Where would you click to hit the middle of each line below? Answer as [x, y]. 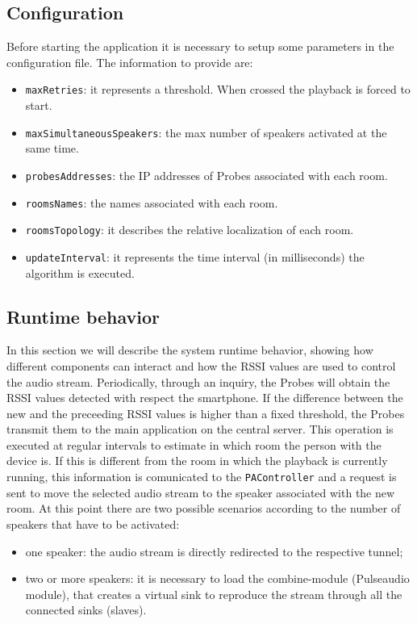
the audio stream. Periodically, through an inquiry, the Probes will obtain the [198, 381]
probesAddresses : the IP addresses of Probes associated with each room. [206, 175]
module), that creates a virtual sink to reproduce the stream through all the [214, 594]
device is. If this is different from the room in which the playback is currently [197, 461]
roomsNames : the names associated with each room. [152, 202]
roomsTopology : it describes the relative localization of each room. [190, 230]
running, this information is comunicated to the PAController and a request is [202, 477]
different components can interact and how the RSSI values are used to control [201, 365]
